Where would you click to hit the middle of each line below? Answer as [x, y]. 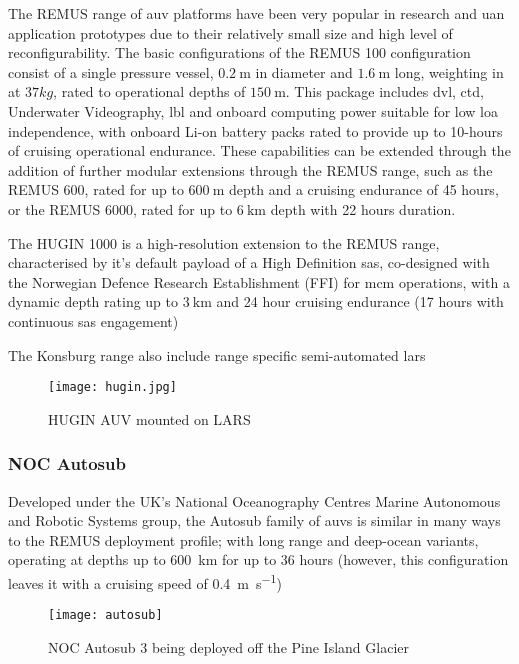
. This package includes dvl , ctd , [384, 91]
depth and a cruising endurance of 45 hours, [363, 189]
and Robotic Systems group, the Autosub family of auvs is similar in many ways [254, 520]
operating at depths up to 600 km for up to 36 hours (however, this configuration [258, 559]
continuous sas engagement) [93, 320]
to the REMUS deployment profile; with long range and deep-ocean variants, [243, 539]
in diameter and [304, 71]
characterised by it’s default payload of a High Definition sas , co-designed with [249, 262]
